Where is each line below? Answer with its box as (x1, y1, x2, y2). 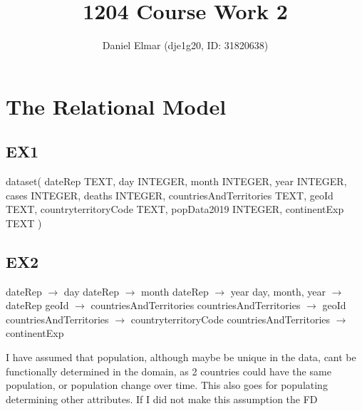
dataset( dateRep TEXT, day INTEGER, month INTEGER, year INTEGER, (6, 174, 347, 189)
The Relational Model (6, 91, 227, 120)
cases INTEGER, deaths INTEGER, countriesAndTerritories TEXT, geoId (6, 187, 333, 202)
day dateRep (63, 283, 120, 298)
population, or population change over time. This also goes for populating (6, 378, 328, 392)
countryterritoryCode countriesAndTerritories (130, 311, 331, 326)
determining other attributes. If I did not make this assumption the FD (6, 391, 318, 406)
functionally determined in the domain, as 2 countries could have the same (6, 363, 331, 378)
